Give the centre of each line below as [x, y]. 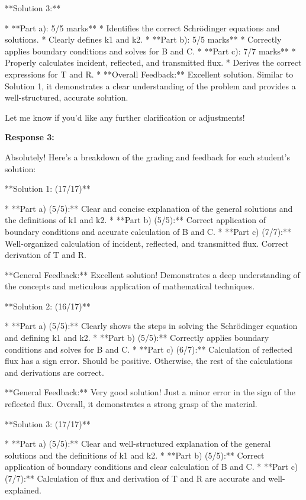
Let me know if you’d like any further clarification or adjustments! [125, 117]
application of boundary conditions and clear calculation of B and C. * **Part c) [152, 467]
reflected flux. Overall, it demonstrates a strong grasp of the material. [131, 404]
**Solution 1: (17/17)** [48, 188]
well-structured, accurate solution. [67, 97]
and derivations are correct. [54, 372]
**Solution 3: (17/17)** [48, 423]
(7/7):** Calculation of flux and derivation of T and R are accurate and [135, 478]
